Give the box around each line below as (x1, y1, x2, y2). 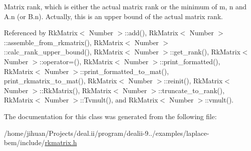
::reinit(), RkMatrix (164, 75, 223, 86)
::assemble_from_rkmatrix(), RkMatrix (4, 37, 123, 47)
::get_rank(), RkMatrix (170, 47, 241, 57)
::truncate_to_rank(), (158, 85, 225, 95)
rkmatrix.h (45, 137, 77, 148)
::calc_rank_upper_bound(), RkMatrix (4, 47, 123, 57)
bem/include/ (4, 137, 45, 148)
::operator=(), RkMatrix (39, 56, 113, 66)
